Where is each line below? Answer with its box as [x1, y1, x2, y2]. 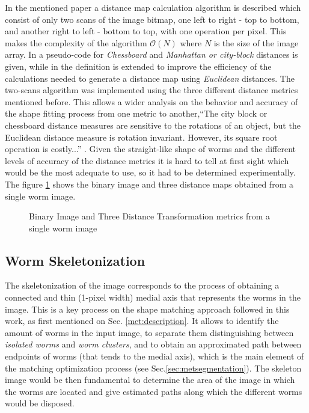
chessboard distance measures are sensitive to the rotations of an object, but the [5, 118, 301, 131]
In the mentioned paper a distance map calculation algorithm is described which [5, 1, 301, 13]
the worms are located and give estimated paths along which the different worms [5, 385, 302, 397]
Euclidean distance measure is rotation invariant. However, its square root [5, 130, 278, 143]
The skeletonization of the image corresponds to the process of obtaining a [5, 279, 280, 292]
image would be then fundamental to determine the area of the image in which [5, 373, 295, 386]
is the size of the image [213, 36, 299, 49]
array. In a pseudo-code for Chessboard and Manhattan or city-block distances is [5, 48, 298, 61]
